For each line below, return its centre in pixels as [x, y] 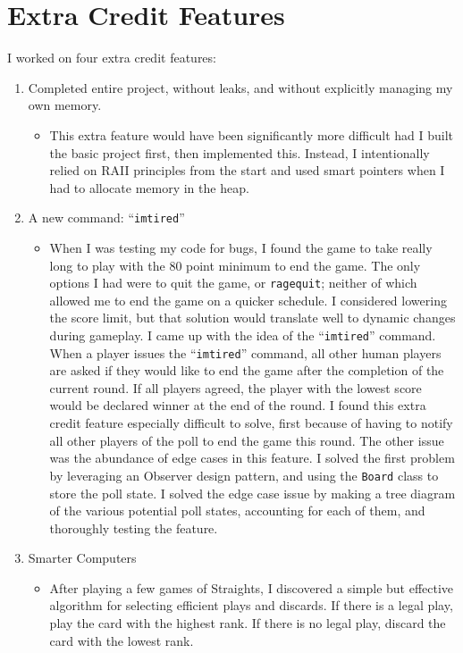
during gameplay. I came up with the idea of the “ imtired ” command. [243, 335]
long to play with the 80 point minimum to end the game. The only [235, 265]
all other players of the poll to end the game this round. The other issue [247, 440]
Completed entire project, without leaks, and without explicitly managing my [240, 87]
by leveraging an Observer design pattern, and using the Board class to [244, 475]
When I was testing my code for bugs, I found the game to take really [241, 247]
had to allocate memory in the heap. [149, 187]
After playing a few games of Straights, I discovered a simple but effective [252, 587]
